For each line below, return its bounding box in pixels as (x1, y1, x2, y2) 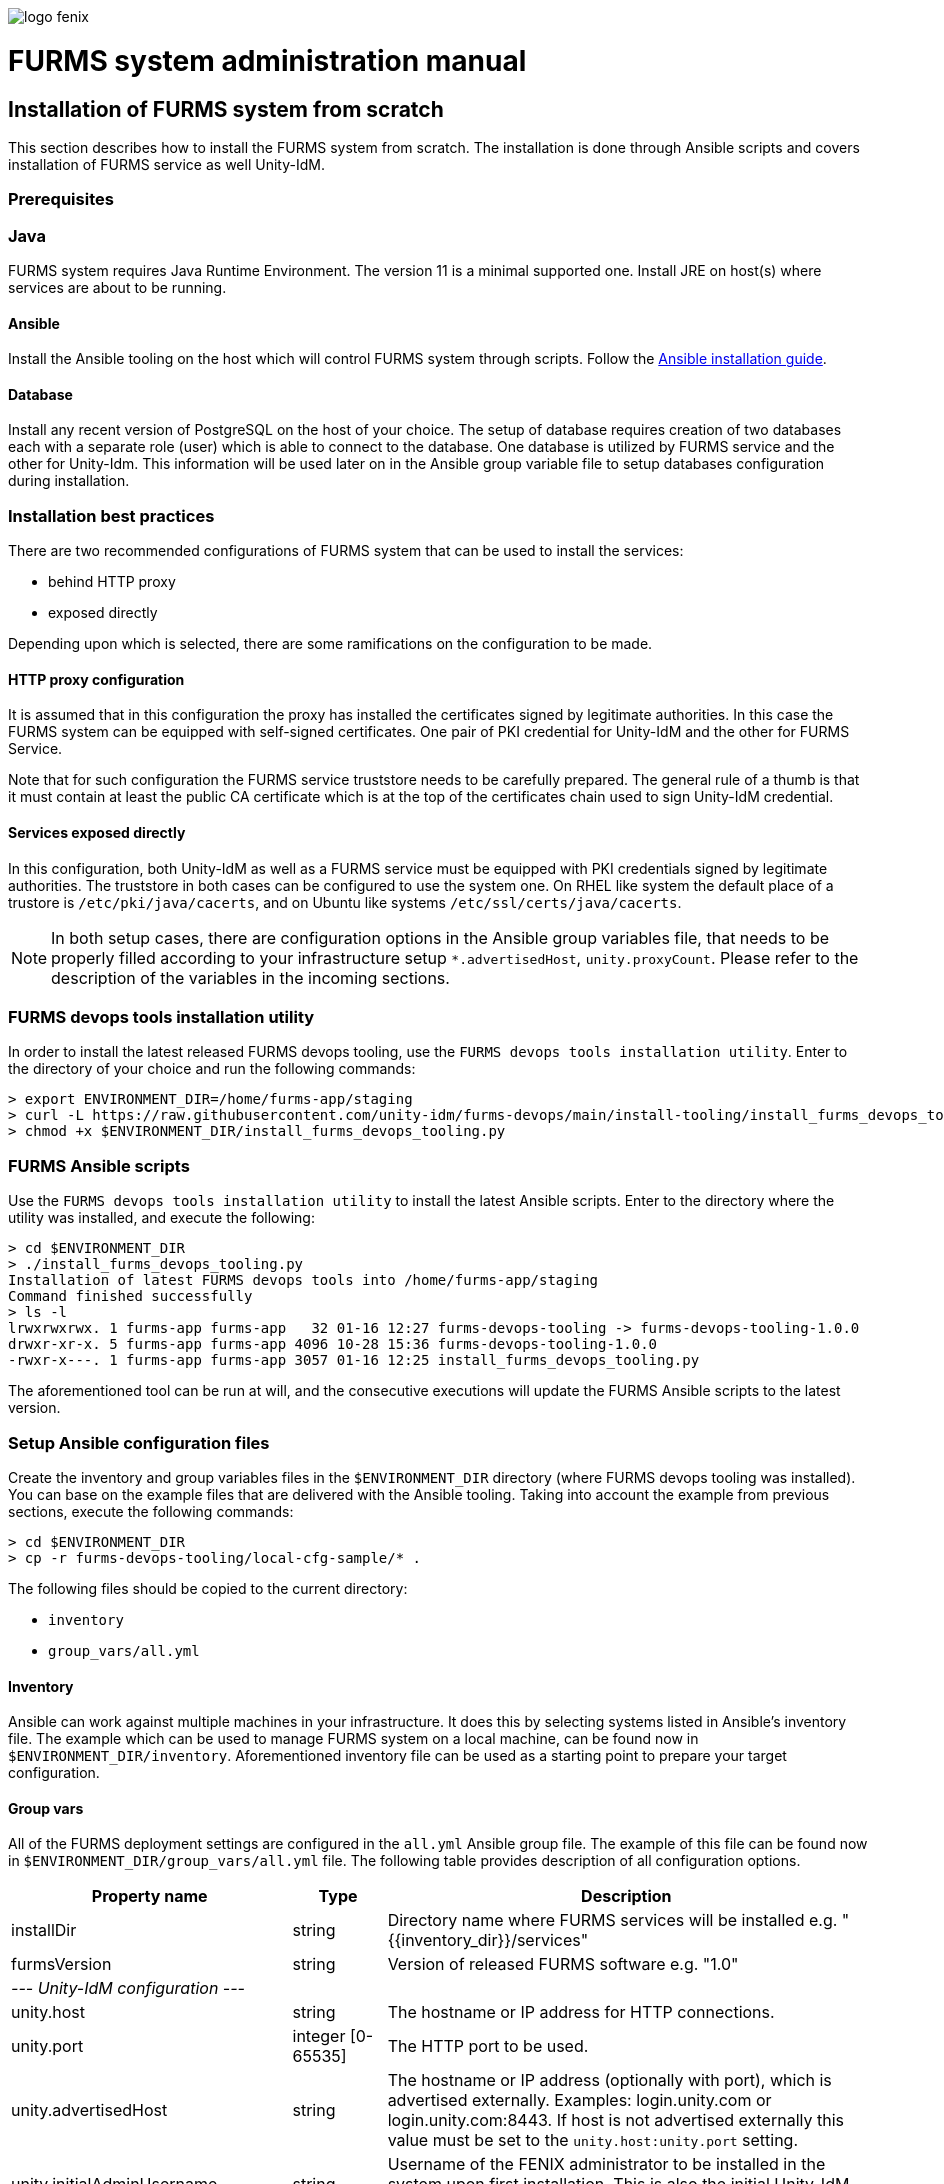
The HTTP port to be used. (387, 2036, 589, 2057)
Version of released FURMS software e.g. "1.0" (387, 1954, 739, 1975)
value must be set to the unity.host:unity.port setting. (387, 2130, 799, 2151)
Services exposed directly (8, 824, 186, 842)
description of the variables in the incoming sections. (51, 967, 450, 988)
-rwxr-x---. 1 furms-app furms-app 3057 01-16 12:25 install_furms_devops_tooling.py (8, 1352, 700, 1369)
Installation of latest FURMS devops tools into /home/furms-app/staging (8, 1272, 599, 1289)
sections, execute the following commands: (8, 1502, 294, 1520)
